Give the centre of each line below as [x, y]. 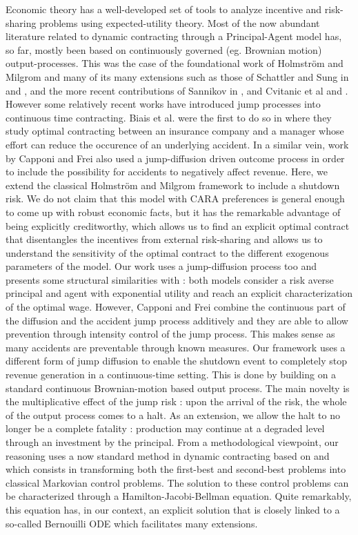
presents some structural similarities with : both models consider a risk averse [170, 279]
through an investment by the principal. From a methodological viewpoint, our [172, 442]
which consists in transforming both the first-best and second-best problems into [176, 469]
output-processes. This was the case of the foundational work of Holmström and [175, 63]
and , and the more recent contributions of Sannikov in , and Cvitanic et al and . [177, 90]
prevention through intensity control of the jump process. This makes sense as [170, 334]
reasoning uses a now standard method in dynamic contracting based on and [168, 455]
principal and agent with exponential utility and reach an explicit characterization [179, 293]
